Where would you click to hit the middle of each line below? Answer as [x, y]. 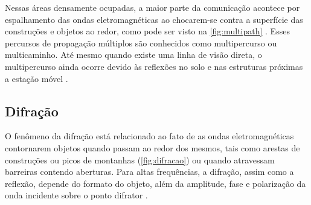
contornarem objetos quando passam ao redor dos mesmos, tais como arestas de [152, 147]
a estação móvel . [37, 78]
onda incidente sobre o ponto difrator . [76, 195]
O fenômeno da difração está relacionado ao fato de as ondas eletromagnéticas [149, 136]
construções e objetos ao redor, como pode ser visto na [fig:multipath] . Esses [147, 31]
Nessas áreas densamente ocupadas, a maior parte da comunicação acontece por [152, 7]
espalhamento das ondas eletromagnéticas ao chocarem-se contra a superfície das [154, 19]
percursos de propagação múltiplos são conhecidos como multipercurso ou [141, 43]
